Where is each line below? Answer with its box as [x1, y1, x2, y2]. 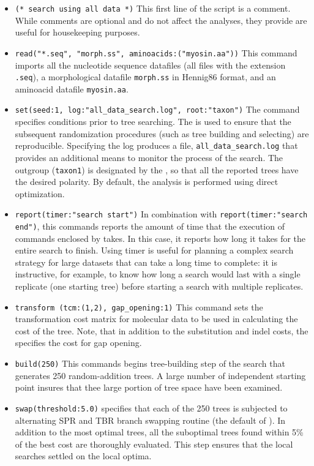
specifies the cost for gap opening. [15, 336, 142, 349]
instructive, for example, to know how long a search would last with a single [15, 268, 301, 280]
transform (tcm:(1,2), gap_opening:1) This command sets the [15, 300, 263, 313]
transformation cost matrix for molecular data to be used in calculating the [15, 312, 298, 325]
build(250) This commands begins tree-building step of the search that [15, 357, 285, 370]
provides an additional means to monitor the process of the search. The [15, 151, 283, 163]
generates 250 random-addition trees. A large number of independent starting [15, 369, 306, 381]
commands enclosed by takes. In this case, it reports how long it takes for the [15, 231, 306, 244]
